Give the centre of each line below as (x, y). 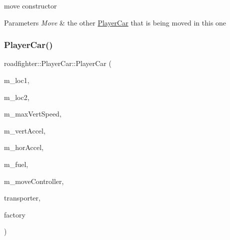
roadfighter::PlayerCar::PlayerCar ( (58, 63)
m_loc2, (17, 97)
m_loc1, (17, 80)
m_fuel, (16, 164)
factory (15, 214)
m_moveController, (34, 181)
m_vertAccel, (25, 130)
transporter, (22, 198)
